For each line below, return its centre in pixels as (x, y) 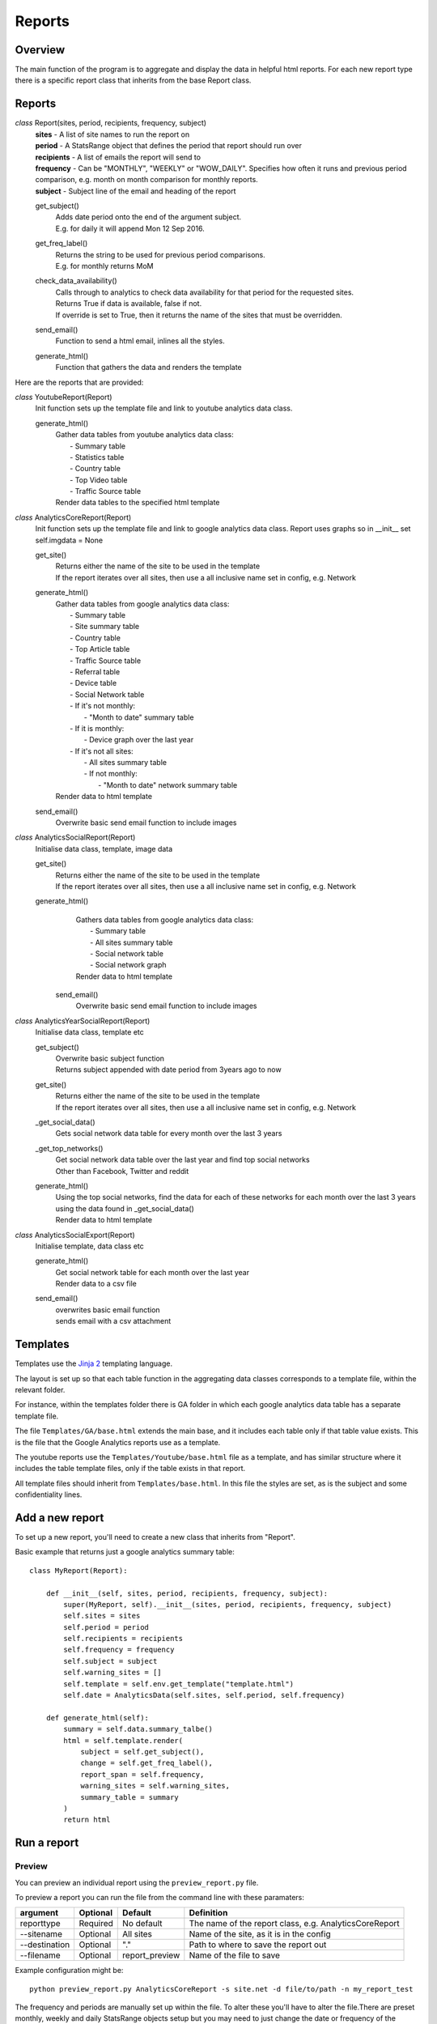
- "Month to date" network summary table (168, 785)
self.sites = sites (102, 1616)
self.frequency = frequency (119, 1650)
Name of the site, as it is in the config (260, 1934)
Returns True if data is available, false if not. (129, 304)
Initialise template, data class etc (90, 1246)
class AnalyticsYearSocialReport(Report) (83, 1021)
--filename (40, 1955)
